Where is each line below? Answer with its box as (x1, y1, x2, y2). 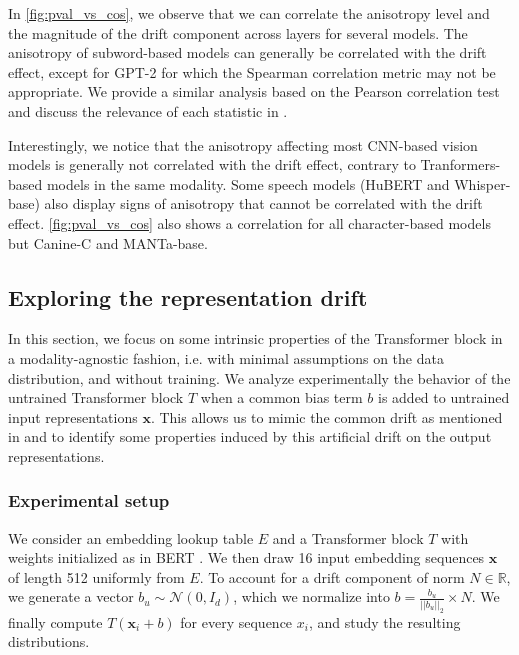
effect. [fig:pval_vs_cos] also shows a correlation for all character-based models (8, 212, 491, 233)
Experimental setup (8, 488, 170, 513)
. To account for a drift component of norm (199, 566, 465, 587)
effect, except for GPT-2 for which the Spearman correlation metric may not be (8, 61, 496, 82)
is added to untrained (378, 387, 510, 408)
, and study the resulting (308, 611, 461, 632)
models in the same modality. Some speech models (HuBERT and (46, 173, 450, 194)
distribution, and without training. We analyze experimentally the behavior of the (8, 367, 511, 388)
